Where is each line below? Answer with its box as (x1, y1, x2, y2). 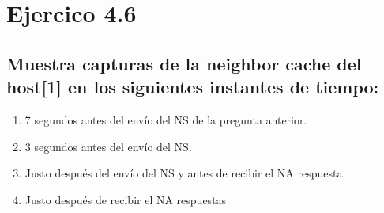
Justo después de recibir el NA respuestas (24, 191, 227, 207)
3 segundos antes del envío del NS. (24, 138, 192, 154)
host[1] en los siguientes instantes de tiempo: (6, 74, 379, 99)
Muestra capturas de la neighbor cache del (6, 51, 362, 75)
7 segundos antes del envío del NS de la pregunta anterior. (24, 111, 307, 127)
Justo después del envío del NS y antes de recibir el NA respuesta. (24, 165, 346, 181)
